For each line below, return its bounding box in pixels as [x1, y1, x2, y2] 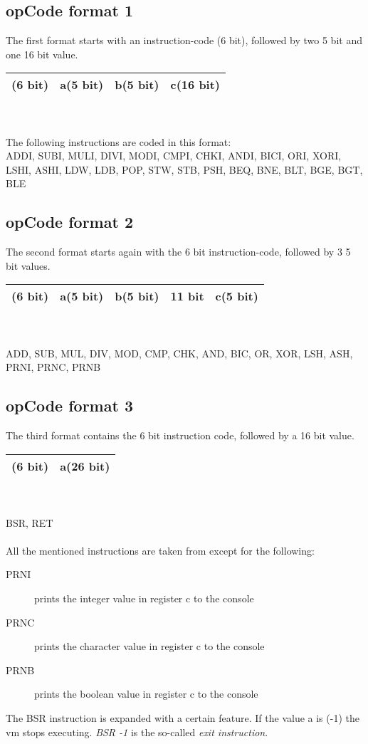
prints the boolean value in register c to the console [34, 686, 258, 701]
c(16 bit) [170, 76, 221, 93]
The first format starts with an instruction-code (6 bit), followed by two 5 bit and [6, 33, 362, 48]
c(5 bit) [215, 288, 258, 305]
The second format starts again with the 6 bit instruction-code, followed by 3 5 [6, 244, 351, 259]
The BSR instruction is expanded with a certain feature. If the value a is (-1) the [6, 711, 359, 725]
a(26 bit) [60, 457, 110, 474]
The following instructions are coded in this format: [6, 134, 231, 149]
